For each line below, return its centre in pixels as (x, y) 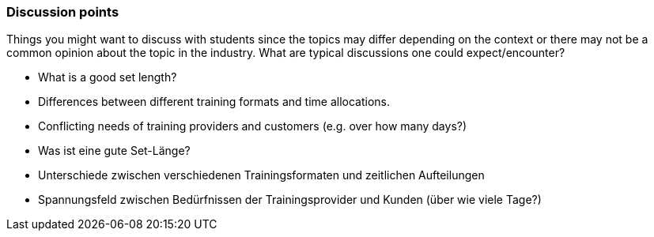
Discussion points (63, 12)
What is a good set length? (108, 77)
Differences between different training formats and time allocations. (214, 102)
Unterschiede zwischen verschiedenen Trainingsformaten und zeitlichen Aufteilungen (261, 175)
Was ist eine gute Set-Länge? (114, 151)
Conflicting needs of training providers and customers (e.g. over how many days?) (253, 126)
